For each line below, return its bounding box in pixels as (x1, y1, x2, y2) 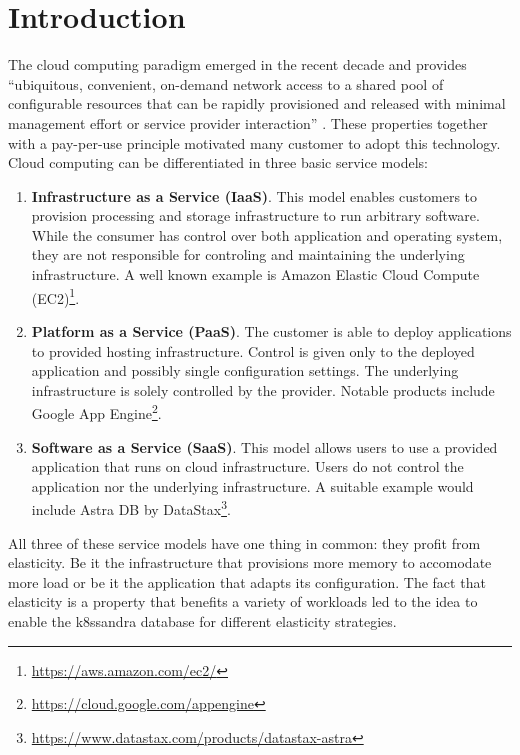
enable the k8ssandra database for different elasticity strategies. (8, 610, 397, 631)
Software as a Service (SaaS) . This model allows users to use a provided (31, 436, 498, 457)
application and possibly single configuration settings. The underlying (31, 360, 459, 381)
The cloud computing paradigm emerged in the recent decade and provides (8, 54, 467, 75)
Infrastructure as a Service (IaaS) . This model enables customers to (31, 185, 478, 206)
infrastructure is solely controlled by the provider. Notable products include (31, 379, 495, 400)
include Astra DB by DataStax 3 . (31, 496, 231, 519)
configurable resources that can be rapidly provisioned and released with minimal (8, 93, 506, 114)
